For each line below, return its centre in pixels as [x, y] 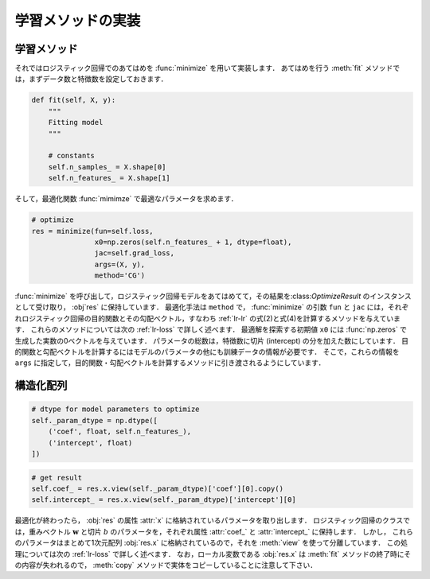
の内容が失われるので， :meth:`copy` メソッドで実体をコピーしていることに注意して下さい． [166, 565]
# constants [72, 156]
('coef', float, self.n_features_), [119, 432]
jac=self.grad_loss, [135, 253]
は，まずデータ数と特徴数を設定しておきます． [91, 79]
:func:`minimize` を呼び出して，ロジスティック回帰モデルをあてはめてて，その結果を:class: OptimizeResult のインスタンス [213, 296]
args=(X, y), [120, 264]
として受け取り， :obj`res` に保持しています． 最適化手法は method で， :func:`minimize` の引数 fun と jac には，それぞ [212, 307]
